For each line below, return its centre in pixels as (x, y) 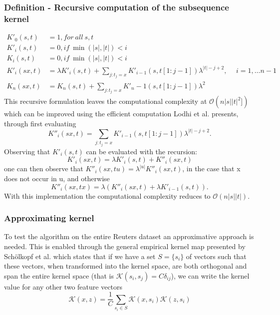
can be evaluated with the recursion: (141, 151)
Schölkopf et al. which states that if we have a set (80, 256)
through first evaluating (40, 123)
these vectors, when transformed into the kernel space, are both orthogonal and (126, 266)
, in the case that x (211, 168)
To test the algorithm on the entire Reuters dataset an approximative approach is (129, 236)
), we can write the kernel (210, 275)
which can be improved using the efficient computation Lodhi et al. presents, (121, 114)
